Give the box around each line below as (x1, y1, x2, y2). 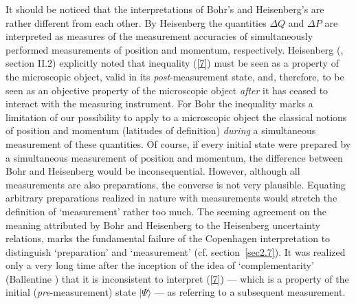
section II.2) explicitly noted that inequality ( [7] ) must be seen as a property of (5, 56, 339, 70)
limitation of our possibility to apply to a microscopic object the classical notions (5, 109, 347, 124)
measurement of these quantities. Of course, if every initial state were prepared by (5, 136, 351, 151)
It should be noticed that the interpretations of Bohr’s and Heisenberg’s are (5, 2, 324, 16)
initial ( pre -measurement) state (5, 285, 136, 299)
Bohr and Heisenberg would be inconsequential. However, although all (5, 164, 300, 178)
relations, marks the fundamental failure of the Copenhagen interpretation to (5, 231, 331, 246)
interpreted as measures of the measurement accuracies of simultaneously (5, 29, 313, 43)
